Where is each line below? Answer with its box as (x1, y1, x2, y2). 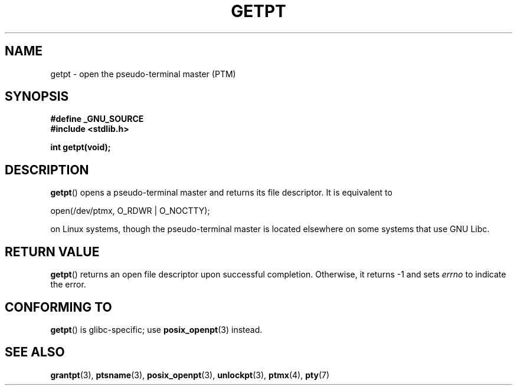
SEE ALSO (5, 345, 65, 360)
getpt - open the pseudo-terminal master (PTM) (50, 68, 236, 79)
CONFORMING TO (5, 299, 112, 315)
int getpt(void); (50, 142, 111, 153)
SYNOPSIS (5, 89, 69, 104)
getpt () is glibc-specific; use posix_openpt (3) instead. (50, 324, 263, 335)
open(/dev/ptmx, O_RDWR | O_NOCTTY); (50, 206, 210, 216)
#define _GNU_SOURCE (50, 114, 144, 124)
